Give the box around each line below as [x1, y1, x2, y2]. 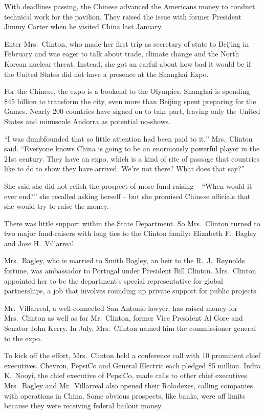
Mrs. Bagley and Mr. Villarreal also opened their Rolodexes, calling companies [4, 380, 253, 390]
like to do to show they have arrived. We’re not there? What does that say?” [4, 163, 245, 174]
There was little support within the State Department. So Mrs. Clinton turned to [4, 218, 260, 228]
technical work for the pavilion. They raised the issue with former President [4, 11, 241, 22]
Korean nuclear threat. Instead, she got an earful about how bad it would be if [4, 58, 251, 69]
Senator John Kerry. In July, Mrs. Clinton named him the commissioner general [4, 323, 256, 333]
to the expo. [4, 332, 42, 343]
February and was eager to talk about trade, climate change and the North [4, 48, 239, 59]
